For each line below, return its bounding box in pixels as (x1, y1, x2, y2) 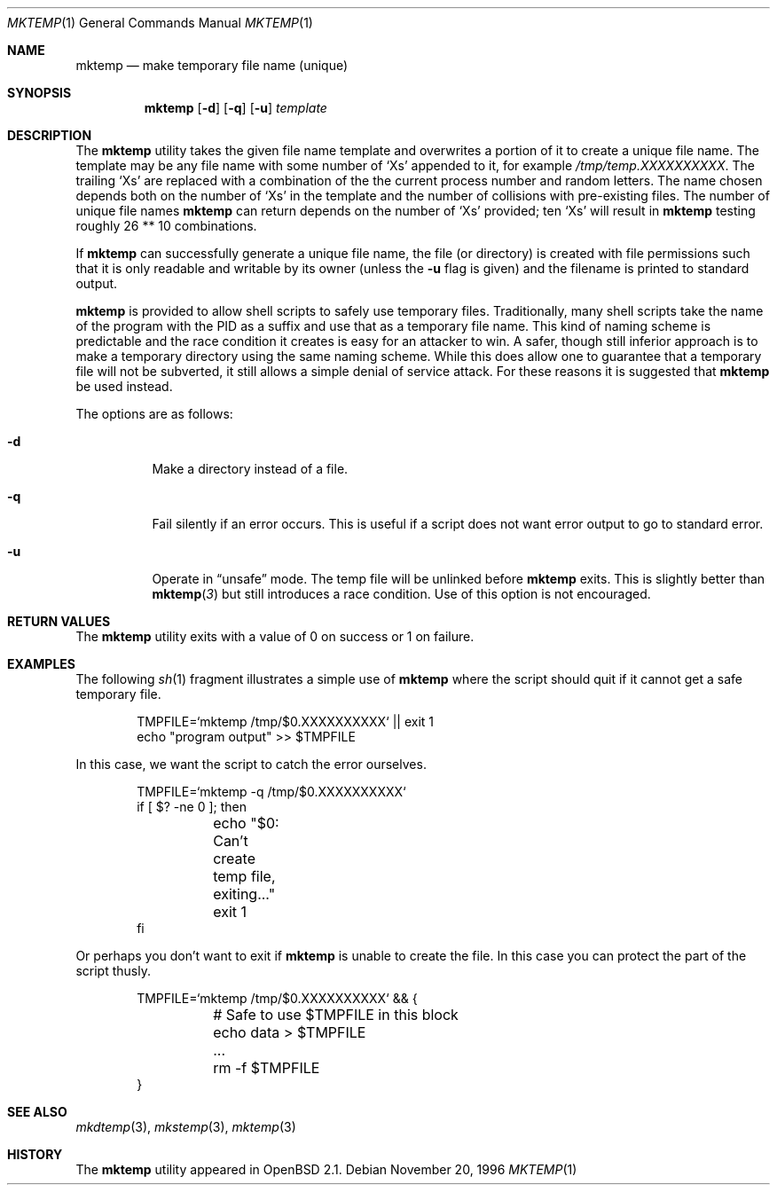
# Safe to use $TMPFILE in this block (213, 1006, 459, 1023)
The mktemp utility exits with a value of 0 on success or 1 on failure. (75, 629, 475, 644)
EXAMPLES (7, 656, 75, 671)
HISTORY (7, 1147, 63, 1162)
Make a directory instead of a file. (152, 461, 349, 476)
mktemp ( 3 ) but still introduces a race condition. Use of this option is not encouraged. (152, 586, 651, 601)
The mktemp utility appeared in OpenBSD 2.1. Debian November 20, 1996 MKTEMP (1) (75, 1162, 577, 1177)
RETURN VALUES (7, 614, 111, 629)
